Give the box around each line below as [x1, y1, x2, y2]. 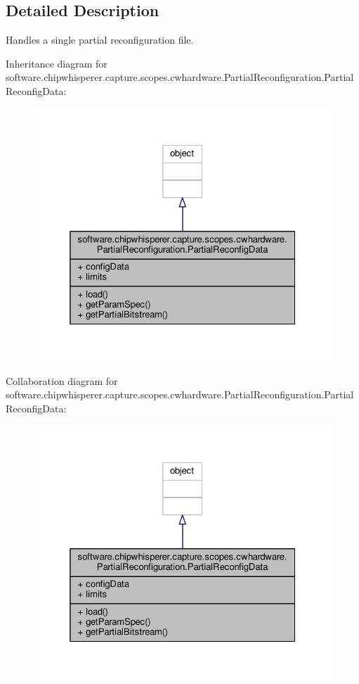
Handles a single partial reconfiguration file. [6, 32, 194, 47]
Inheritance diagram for [6, 56, 107, 70]
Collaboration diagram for [6, 373, 118, 388]
